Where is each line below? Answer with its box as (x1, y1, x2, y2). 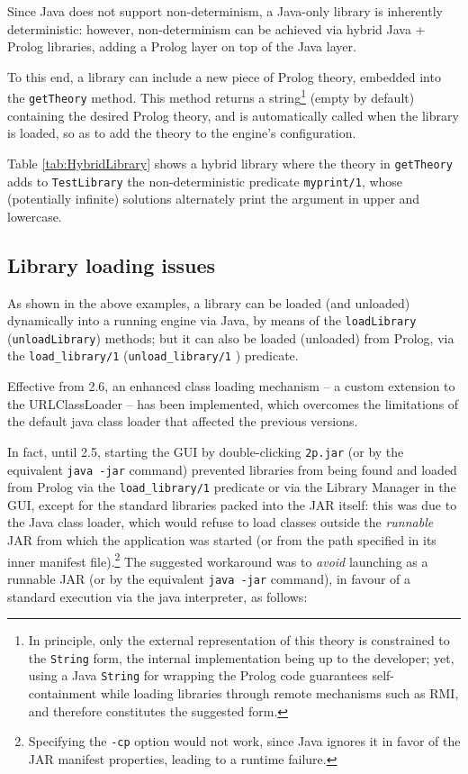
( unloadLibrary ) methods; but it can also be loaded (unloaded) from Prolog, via (7, 328, 454, 347)
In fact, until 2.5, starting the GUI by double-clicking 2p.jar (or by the (7, 442, 404, 460)
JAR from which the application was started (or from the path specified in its (7, 531, 436, 550)
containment (28, 684, 97, 703)
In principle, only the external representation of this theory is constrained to (28, 631, 450, 650)
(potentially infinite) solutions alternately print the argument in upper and (7, 189, 420, 208)
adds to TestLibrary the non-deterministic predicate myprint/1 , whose (7, 171, 403, 190)
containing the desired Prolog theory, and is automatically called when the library (7, 105, 459, 124)
